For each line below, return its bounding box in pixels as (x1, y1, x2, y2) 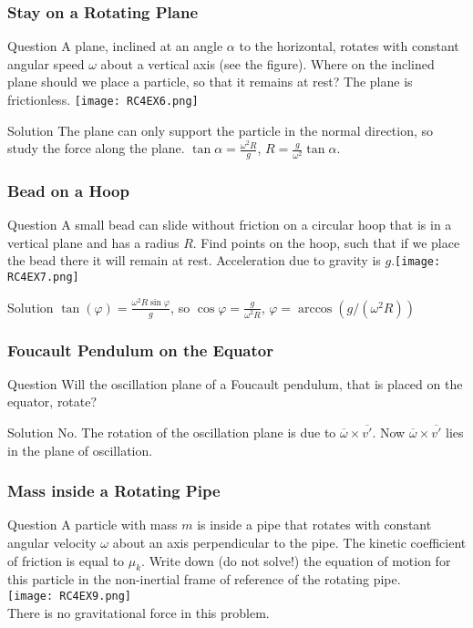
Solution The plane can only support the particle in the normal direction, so (7, 120, 434, 139)
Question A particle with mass (7, 515, 178, 534)
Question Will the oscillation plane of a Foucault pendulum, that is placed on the (7, 374, 463, 393)
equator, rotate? (7, 392, 98, 411)
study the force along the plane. (7, 139, 185, 158)
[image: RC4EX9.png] (7, 590, 132, 603)
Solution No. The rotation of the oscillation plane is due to (7, 423, 336, 442)
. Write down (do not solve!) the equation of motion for (141, 551, 451, 570)
